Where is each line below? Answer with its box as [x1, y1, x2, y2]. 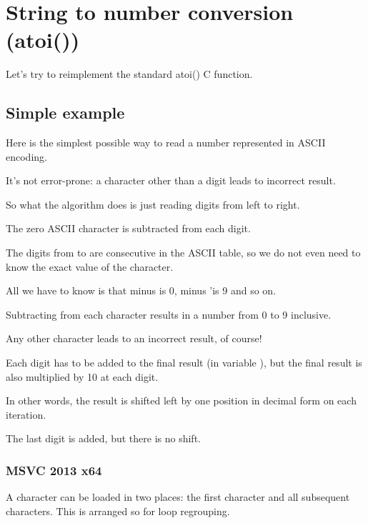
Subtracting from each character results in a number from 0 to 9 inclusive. [6, 307, 332, 322]
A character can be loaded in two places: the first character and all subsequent [6, 489, 350, 504]
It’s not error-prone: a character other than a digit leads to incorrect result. [6, 173, 336, 188]
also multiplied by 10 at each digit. [6, 369, 159, 384]
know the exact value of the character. [6, 259, 174, 274]
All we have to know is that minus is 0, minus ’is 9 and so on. [6, 283, 277, 298]
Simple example [6, 101, 125, 124]
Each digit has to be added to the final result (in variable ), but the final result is [6, 355, 362, 370]
